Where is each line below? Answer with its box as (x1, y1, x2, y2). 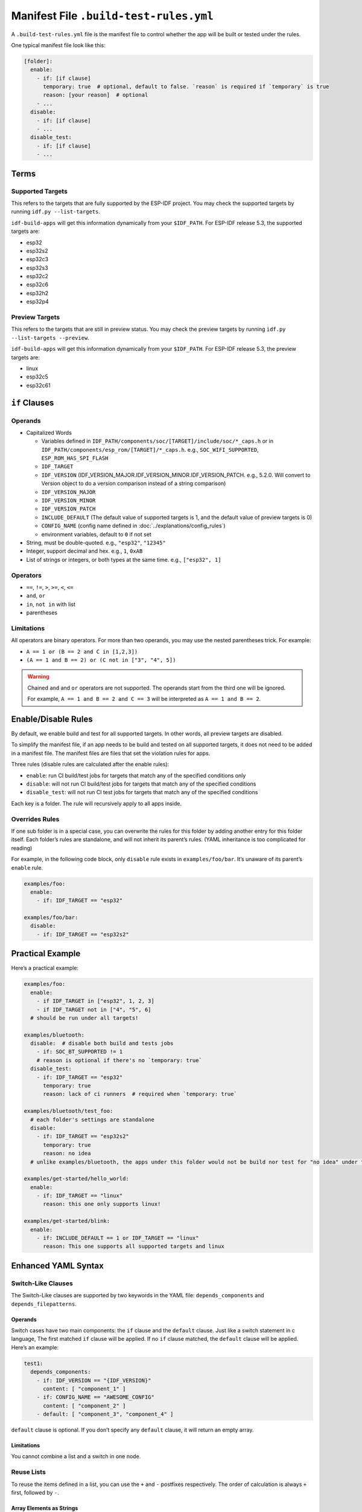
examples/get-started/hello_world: (24, 1175, 129, 1182)
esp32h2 (26, 289, 49, 296)
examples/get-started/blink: (24, 1217, 110, 1225)
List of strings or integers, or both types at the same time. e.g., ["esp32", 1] (26, 556, 221, 563)
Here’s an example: (11, 1343, 59, 1351)
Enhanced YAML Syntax (11, 1260, 104, 1271)
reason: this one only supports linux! (43, 1201, 161, 1208)
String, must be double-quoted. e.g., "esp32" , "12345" (26, 539, 166, 546)
